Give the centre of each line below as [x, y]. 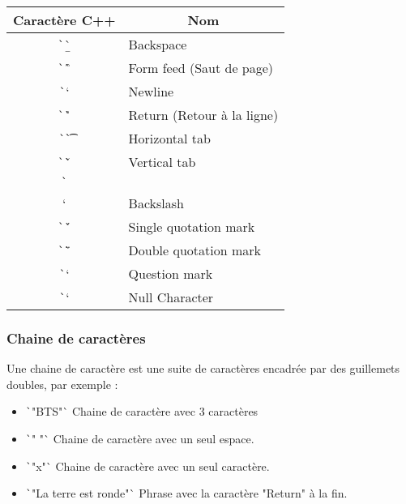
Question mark [171, 273]
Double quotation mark [194, 250]
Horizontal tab [169, 138]
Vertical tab [162, 162]
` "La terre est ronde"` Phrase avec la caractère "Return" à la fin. [186, 493]
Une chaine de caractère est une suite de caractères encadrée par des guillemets [203, 368]
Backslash [156, 203]
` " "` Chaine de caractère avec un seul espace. [140, 439]
